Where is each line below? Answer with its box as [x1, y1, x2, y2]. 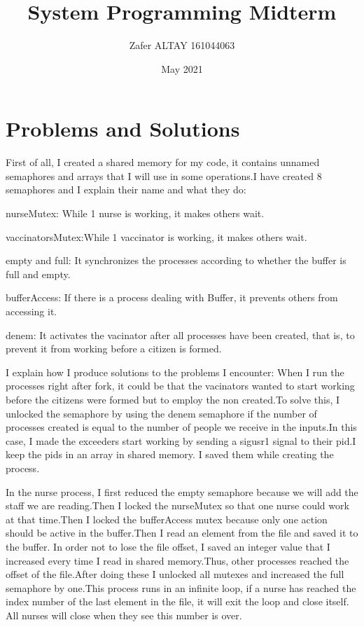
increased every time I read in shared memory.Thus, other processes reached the [6, 553, 349, 567]
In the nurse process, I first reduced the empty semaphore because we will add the [6, 484, 358, 499]
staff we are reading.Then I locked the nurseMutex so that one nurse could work [6, 498, 349, 513]
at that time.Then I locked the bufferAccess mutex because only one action [6, 511, 328, 526]
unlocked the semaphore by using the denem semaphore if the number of [6, 406, 317, 420]
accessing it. [6, 304, 57, 318]
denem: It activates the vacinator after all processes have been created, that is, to [6, 327, 355, 342]
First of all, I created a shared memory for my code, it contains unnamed [6, 155, 320, 170]
